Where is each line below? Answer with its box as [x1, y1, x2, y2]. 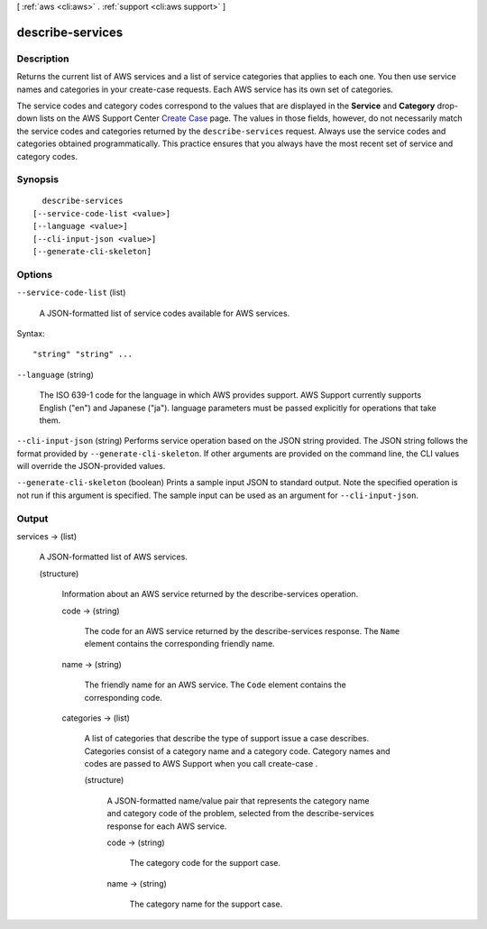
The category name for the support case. [129, 898, 283, 910]
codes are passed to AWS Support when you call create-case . [84, 759, 318, 769]
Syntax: [16, 327, 45, 338]
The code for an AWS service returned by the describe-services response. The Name [84, 625, 400, 636]
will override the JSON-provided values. [16, 461, 166, 472]
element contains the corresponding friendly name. [84, 639, 275, 649]
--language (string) [16, 369, 95, 380]
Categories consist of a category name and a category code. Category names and [84, 745, 391, 757]
